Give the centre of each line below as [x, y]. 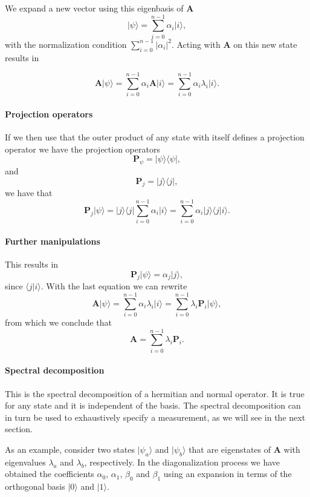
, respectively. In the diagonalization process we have [182, 462]
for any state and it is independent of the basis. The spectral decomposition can [153, 405]
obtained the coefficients [50, 474]
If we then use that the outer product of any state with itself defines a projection [155, 137]
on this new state [265, 44]
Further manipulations [53, 241]
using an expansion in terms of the [228, 474]
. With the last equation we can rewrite [114, 286]
